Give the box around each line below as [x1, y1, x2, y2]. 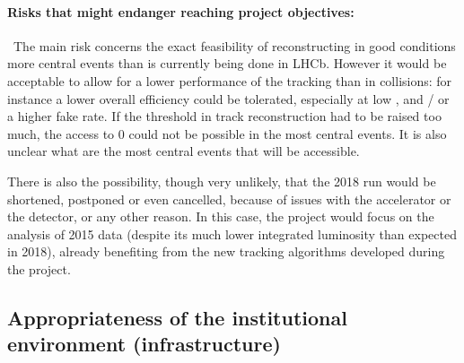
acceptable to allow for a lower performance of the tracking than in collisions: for [7, 71, 452, 90]
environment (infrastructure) [7, 330, 281, 358]
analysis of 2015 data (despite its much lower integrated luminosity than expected [7, 224, 457, 243]
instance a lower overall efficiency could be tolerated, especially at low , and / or [7, 89, 450, 108]
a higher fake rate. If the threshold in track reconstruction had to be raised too [7, 107, 442, 125]
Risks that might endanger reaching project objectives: [7, 2, 355, 21]
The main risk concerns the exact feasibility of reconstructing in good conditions [13, 36, 456, 55]
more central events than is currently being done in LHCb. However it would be [7, 54, 447, 73]
